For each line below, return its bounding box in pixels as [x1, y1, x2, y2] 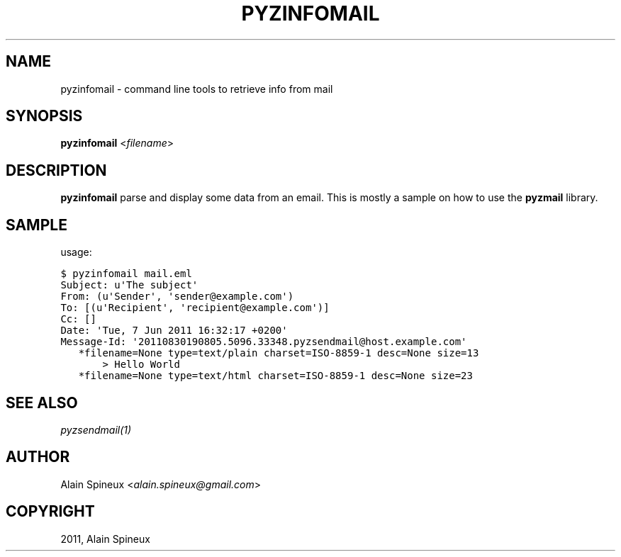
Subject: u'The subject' [60, 279, 198, 291]
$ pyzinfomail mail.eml [60, 268, 192, 280]
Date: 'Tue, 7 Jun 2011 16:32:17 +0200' [60, 325, 288, 337]
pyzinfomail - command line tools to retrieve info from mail [60, 82, 333, 95]
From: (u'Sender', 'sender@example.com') [60, 291, 294, 303]
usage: [60, 246, 92, 259]
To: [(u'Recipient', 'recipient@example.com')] [60, 302, 330, 314]
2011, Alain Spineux [60, 532, 150, 545]
